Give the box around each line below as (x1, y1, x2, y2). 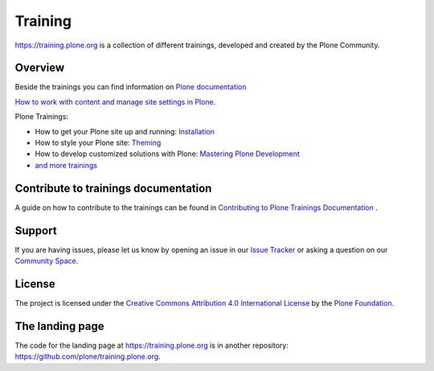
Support (14, 224, 57, 237)
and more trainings (35, 160, 98, 170)
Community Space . (14, 256, 79, 266)
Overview (14, 61, 65, 75)
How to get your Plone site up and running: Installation (35, 126, 215, 136)
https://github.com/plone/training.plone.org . (14, 352, 161, 361)
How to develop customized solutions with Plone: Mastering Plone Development (35, 149, 301, 159)
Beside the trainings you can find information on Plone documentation (14, 82, 247, 92)
